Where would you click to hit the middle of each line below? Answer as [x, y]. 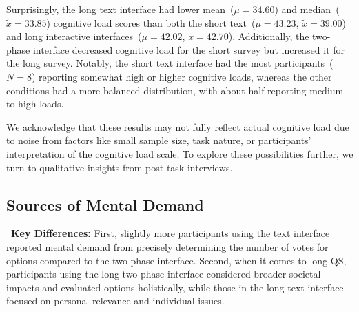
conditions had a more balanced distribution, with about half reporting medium [175, 90]
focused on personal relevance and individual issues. [115, 301]
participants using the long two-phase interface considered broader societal [164, 274]
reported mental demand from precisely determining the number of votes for [167, 246]
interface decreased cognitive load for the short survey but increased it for [189, 49]
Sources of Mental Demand [105, 204]
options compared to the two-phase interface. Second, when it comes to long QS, [176, 260]
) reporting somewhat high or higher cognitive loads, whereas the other [182, 76]
